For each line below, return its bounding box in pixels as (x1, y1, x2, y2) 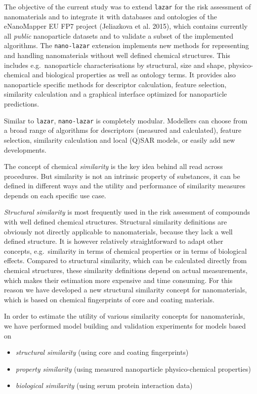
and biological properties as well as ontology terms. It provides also (32, 69, 236, 80)
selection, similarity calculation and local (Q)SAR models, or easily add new (4, 134, 235, 145)
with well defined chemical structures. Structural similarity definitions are (4, 217, 227, 227)
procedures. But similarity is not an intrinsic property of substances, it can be (4, 170, 240, 181)
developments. (4, 144, 47, 155)
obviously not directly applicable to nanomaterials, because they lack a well (4, 226, 233, 236)
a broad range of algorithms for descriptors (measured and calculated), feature (4, 125, 242, 135)
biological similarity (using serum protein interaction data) (15, 380, 193, 391)
